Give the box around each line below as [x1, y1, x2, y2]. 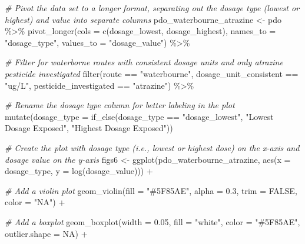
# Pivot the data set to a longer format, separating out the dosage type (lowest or [5, 2, 300, 14]
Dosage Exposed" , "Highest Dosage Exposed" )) [5, 122, 173, 134]
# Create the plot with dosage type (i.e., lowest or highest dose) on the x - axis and [5, 141, 300, 153]
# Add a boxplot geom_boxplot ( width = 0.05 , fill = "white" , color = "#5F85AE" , [5, 215, 300, 228]
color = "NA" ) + [5, 196, 65, 208]
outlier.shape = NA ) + [5, 227, 88, 239]
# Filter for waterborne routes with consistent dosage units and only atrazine [5, 56, 283, 68]
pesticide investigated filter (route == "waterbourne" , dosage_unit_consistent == [5, 67, 299, 79]
